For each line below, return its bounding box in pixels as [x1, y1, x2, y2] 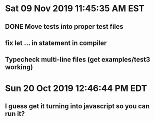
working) [5, 63, 33, 71]
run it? [5, 109, 25, 118]
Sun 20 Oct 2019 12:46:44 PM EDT [5, 82, 147, 94]
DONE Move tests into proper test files [5, 22, 124, 31]
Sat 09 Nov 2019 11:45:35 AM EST [5, 3, 145, 14]
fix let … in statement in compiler [5, 39, 107, 47]
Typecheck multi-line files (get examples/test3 [5, 56, 151, 64]
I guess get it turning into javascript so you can [5, 102, 150, 110]
